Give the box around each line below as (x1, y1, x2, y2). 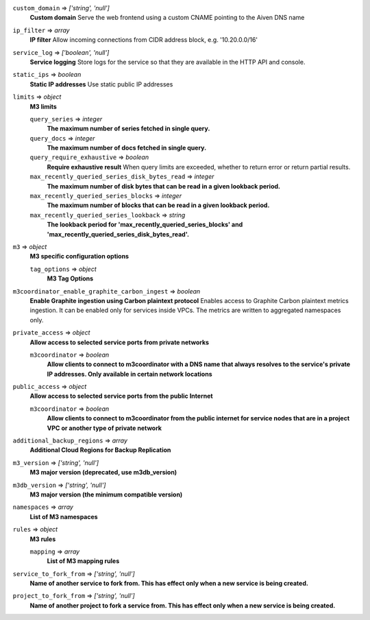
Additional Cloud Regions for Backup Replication (29, 446, 171, 454)
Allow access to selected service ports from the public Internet (29, 392, 213, 401)
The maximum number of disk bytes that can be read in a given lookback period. (47, 182, 281, 190)
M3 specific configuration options (29, 252, 129, 261)
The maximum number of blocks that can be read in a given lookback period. (47, 201, 270, 209)
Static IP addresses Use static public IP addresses (29, 80, 173, 88)
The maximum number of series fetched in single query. (47, 124, 210, 133)
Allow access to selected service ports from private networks (29, 338, 209, 346)
